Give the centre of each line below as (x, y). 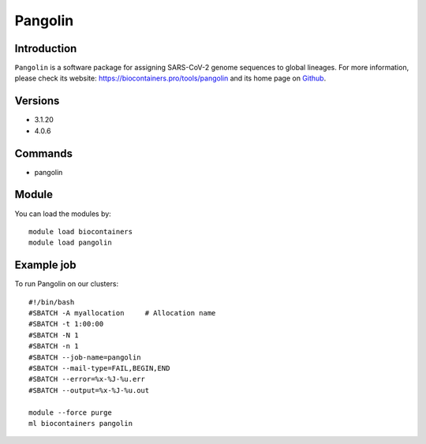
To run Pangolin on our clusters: (66, 284)
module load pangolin (70, 243)
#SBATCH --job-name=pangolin (85, 357)
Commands (44, 153)
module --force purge (70, 412)
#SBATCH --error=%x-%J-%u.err (87, 379)
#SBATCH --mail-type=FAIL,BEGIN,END (99, 368)
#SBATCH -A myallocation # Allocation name (122, 313)
